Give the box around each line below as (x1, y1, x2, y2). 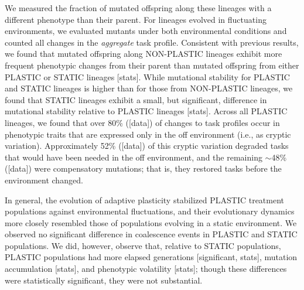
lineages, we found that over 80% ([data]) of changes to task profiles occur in (5, 116, 280, 128)
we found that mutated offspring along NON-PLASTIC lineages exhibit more (5, 47, 282, 60)
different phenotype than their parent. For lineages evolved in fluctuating (5, 13, 267, 25)
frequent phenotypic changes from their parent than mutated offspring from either (5, 59, 299, 71)
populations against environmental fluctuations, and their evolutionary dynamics (5, 205, 295, 217)
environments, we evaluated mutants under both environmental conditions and (5, 25, 287, 37)
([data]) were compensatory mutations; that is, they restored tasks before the (5, 162, 282, 175)
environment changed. (5, 173, 83, 186)
